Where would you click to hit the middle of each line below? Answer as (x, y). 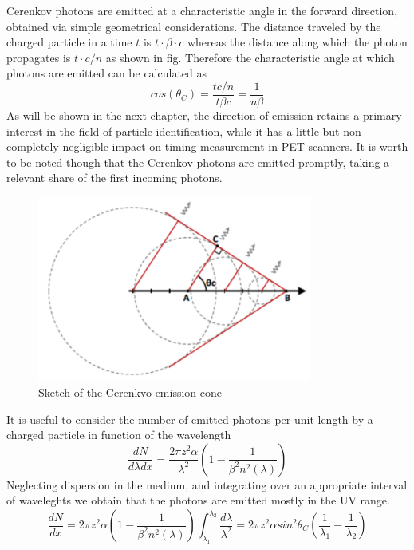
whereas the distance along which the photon (297, 42)
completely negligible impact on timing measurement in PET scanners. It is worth (207, 146)
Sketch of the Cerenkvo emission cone (130, 392)
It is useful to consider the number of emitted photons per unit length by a (190, 419)
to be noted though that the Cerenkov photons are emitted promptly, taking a (198, 162)
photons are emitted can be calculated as (107, 73)
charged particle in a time (69, 42)
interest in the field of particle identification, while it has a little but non (184, 131)
